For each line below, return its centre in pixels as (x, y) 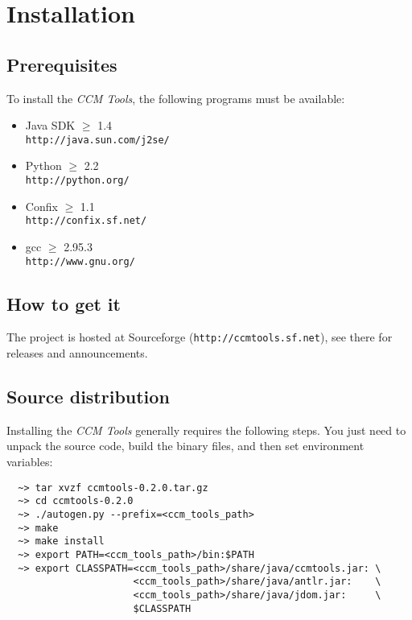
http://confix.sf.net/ (86, 221)
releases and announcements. (77, 353)
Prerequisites (62, 64)
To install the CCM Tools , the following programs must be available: (176, 98)
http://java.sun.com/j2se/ (97, 140)
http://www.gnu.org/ (80, 261)
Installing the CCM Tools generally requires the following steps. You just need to (206, 430)
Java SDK (50, 125)
